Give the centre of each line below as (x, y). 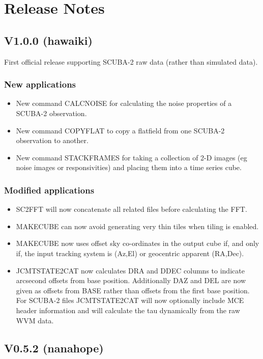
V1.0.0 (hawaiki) (48, 40)
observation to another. (52, 140)
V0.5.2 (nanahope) (54, 348)
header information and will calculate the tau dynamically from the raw (128, 310)
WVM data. (35, 320)
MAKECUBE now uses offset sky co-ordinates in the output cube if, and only (138, 243)
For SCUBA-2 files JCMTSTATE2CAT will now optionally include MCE (130, 300)
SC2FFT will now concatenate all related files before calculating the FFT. (131, 209)
